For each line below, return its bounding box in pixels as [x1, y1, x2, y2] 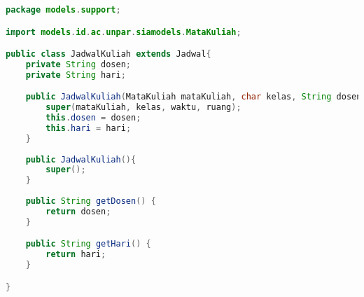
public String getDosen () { [25, 196, 156, 207]
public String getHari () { [25, 239, 151, 249]
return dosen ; [45, 206, 111, 216]
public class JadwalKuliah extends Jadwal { [6, 49, 211, 60]
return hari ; [45, 249, 106, 260]
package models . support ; [6, 5, 121, 15]
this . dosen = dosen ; [45, 113, 141, 123]
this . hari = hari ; [45, 123, 132, 133]
